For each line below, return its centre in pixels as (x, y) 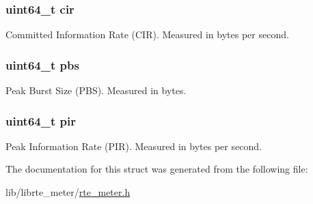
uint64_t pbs (42, 64)
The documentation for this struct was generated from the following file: (157, 169)
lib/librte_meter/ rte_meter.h (68, 192)
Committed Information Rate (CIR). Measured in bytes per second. (147, 34)
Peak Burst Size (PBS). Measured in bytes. (96, 90)
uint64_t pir (41, 120)
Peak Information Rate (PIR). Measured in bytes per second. (134, 146)
